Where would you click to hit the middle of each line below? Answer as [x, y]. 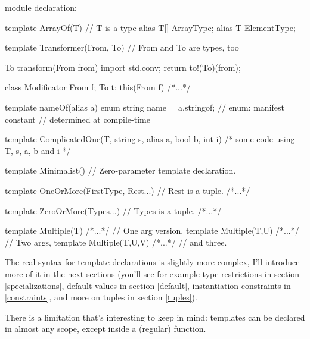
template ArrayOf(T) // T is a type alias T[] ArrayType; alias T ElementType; [150, 27]
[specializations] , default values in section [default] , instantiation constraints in [148, 285]
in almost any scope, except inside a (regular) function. [106, 329]
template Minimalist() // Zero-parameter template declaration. [120, 170]
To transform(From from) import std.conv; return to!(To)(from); [123, 67]
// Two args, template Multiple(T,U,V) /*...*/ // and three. [116, 242]
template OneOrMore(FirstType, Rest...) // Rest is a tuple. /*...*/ [128, 190]
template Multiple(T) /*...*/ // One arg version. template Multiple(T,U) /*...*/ [152, 230]
